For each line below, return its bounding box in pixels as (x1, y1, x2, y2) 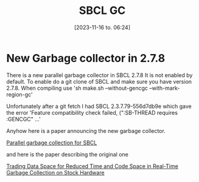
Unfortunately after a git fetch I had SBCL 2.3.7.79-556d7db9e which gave (6, 103, 192, 110)
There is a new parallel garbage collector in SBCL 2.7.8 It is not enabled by (6, 71, 193, 79)
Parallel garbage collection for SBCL (6, 139, 97, 146)
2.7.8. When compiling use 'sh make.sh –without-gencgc (6, 84, 148, 92)
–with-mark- (148, 84, 180, 92)
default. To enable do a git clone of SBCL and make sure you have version (6, 78, 192, 85)
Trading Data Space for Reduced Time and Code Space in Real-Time (6, 162, 178, 170)
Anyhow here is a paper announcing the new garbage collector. (6, 127, 166, 134)
